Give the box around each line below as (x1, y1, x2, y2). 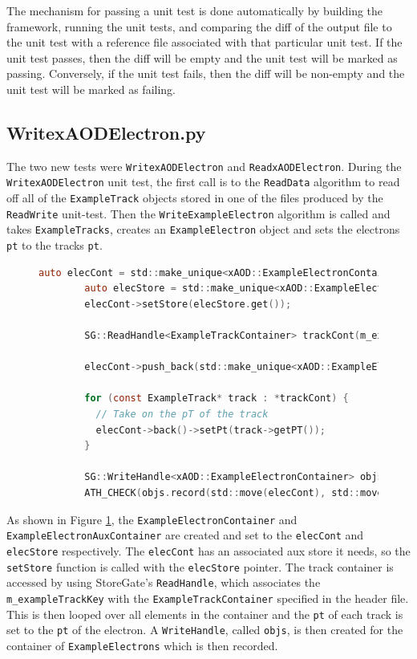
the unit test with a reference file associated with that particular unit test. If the (6, 34, 403, 51)
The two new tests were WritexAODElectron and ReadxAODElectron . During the (6, 157, 402, 174)
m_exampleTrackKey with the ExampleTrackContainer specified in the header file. (6, 589, 409, 606)
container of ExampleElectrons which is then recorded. (6, 637, 278, 653)
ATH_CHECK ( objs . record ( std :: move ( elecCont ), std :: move (84, 487, 383, 499)
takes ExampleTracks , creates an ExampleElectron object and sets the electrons (6, 221, 400, 238)
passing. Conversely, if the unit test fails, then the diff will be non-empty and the (6, 65, 405, 82)
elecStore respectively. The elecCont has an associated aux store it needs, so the (6, 542, 411, 559)
